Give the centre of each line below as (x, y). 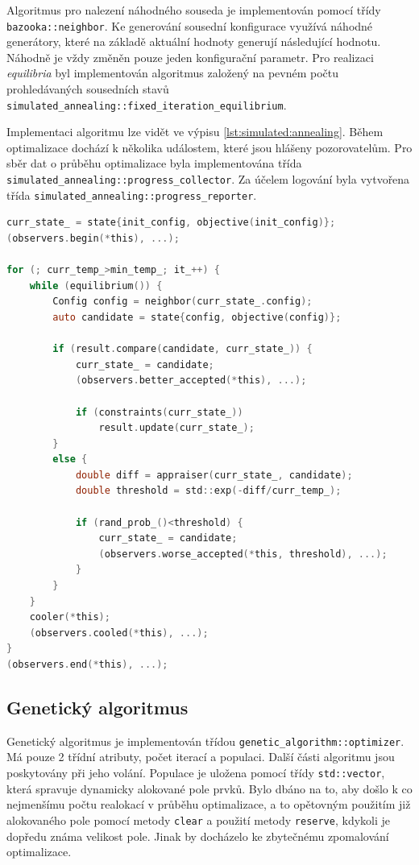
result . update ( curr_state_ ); (176, 428)
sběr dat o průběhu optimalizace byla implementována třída (154, 163)
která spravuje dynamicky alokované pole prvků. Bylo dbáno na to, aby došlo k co (209, 788)
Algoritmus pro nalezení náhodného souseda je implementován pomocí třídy (194, 10)
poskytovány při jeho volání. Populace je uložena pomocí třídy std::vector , (196, 773)
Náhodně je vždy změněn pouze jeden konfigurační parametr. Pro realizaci (190, 57)
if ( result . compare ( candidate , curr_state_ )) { (183, 349)
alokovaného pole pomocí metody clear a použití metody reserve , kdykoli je (199, 819)
